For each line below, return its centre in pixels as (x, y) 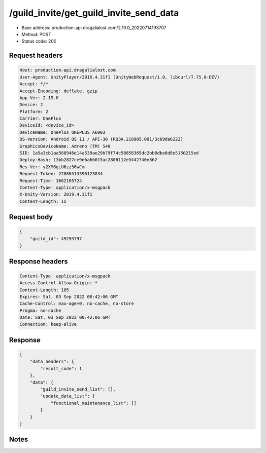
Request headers (36, 56)
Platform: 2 (34, 112)
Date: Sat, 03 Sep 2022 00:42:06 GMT (65, 318)
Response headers (39, 261)
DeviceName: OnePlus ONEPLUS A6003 (62, 132)
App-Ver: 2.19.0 (39, 98)
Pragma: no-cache (40, 310)
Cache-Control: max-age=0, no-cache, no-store (77, 304)
